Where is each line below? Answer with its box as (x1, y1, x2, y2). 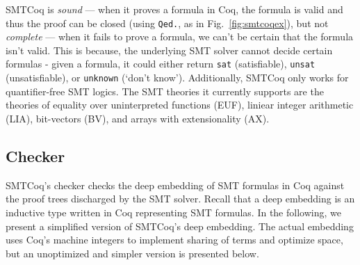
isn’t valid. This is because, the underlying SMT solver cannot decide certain (6, 42, 333, 57)
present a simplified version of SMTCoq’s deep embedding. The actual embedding (6, 218, 354, 233)
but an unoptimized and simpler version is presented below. (6, 246, 259, 260)
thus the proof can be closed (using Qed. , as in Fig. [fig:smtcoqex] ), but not (6, 15, 329, 30)
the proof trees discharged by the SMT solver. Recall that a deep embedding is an (6, 191, 355, 206)
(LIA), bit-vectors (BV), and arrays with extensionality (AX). (6, 111, 270, 125)
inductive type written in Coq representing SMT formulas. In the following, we (6, 204, 341, 219)
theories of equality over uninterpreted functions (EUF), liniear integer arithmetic (6, 97, 354, 112)
